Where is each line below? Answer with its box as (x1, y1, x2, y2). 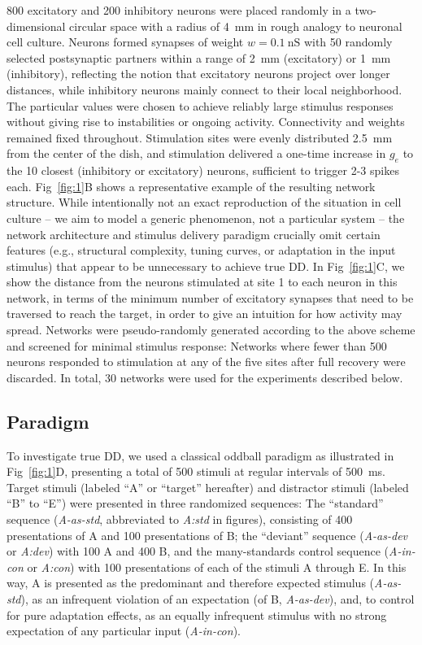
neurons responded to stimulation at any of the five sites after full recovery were (7, 353, 406, 370)
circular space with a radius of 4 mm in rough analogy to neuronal (69, 17, 402, 34)
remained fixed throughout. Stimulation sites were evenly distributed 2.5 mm (7, 129, 393, 146)
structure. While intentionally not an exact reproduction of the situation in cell (7, 194, 402, 211)
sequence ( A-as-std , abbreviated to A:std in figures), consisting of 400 (7, 511, 353, 528)
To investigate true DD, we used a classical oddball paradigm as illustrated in (7, 447, 394, 464)
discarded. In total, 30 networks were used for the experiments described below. (7, 368, 403, 386)
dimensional (7, 17, 66, 34)
